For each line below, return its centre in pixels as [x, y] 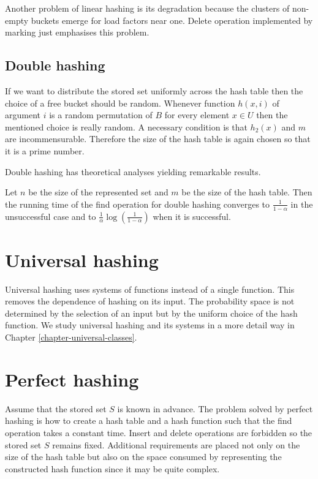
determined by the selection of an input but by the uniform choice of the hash [151, 313]
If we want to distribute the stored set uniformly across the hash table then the [154, 90]
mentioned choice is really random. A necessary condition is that [126, 126]
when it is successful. [192, 216]
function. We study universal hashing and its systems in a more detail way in [150, 325]
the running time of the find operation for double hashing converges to [138, 204]
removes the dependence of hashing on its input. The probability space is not [150, 301]
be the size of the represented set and [98, 192]
